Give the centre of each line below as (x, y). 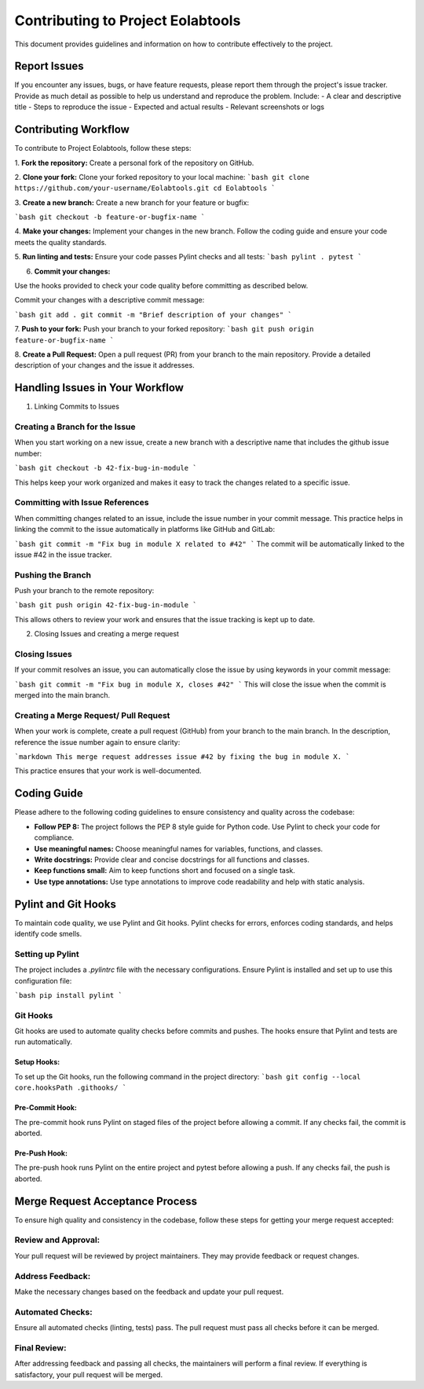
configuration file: (43, 980)
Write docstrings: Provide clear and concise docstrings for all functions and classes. (172, 859)
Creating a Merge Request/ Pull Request (92, 715)
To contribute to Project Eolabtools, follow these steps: (103, 148)
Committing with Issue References (82, 503)
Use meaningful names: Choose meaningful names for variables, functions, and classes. (179, 848)
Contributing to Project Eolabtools (128, 20)
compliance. (54, 837)
